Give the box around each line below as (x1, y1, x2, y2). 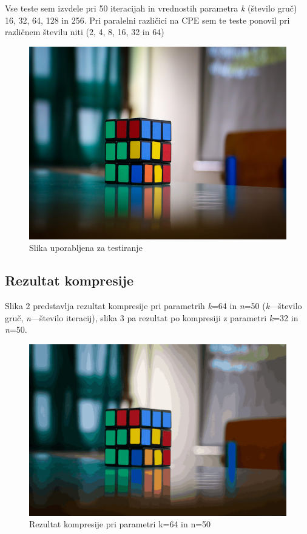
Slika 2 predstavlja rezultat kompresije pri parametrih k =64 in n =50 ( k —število (5, 299, 302, 312)
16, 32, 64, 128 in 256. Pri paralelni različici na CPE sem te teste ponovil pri (5, 13, 290, 26)
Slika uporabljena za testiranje (29, 241, 143, 254)
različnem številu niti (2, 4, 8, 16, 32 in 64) (5, 25, 164, 38)
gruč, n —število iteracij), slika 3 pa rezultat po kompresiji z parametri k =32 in (5, 311, 299, 324)
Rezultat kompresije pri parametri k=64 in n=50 (29, 518, 211, 530)
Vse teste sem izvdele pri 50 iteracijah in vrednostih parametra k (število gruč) (5, 2, 297, 14)
